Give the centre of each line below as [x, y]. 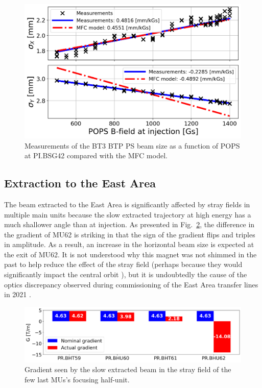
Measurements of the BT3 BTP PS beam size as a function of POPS [132, 145]
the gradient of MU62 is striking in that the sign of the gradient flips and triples [130, 234]
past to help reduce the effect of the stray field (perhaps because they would [123, 264]
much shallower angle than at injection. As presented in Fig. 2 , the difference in [129, 224]
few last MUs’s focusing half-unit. [77, 380]
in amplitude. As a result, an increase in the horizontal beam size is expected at [129, 244]
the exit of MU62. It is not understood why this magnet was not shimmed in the [130, 254]
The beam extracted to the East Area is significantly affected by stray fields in [127, 204]
